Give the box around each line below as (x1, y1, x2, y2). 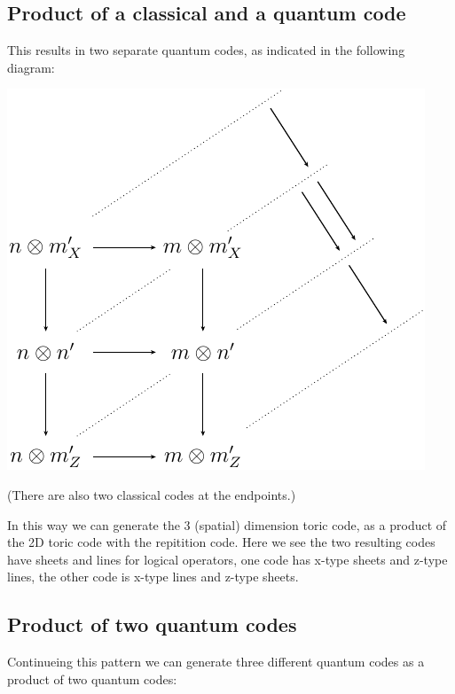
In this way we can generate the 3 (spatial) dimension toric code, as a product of (7, 515, 447, 534)
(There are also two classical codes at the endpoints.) (7, 485, 296, 503)
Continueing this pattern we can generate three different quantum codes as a (7, 652, 425, 671)
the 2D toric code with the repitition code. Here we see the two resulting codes (7, 533, 435, 551)
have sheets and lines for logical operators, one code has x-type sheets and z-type (7, 550, 448, 568)
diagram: (7, 58, 55, 76)
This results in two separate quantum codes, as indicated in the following (7, 41, 405, 59)
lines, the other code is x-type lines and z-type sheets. (7, 567, 299, 586)
